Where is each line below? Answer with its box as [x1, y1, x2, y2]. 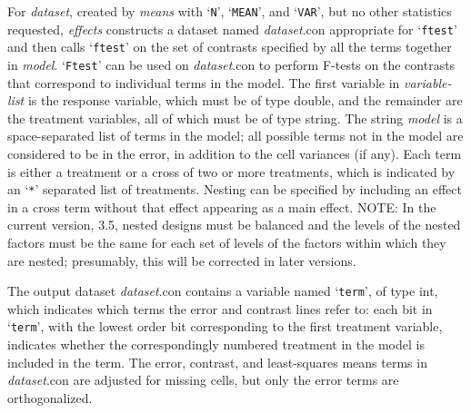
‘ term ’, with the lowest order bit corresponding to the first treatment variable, [7, 317, 443, 336]
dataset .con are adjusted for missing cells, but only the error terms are [7, 370, 399, 389]
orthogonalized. [7, 388, 93, 407]
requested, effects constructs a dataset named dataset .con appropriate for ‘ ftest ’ [7, 19, 457, 38]
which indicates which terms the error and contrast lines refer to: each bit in [7, 299, 433, 318]
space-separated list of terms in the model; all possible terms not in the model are [7, 126, 464, 145]
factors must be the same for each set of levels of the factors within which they [7, 233, 446, 252]
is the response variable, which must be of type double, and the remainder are [27, 91, 463, 110]
